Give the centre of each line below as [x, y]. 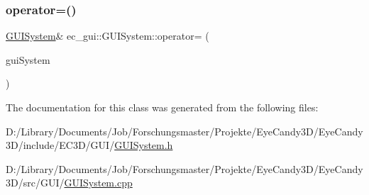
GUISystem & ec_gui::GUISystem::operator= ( [108, 36]
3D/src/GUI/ [35, 183]
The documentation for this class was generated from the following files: [162, 107]
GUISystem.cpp [98, 183]
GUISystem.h [144, 145]
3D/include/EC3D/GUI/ [60, 145]
